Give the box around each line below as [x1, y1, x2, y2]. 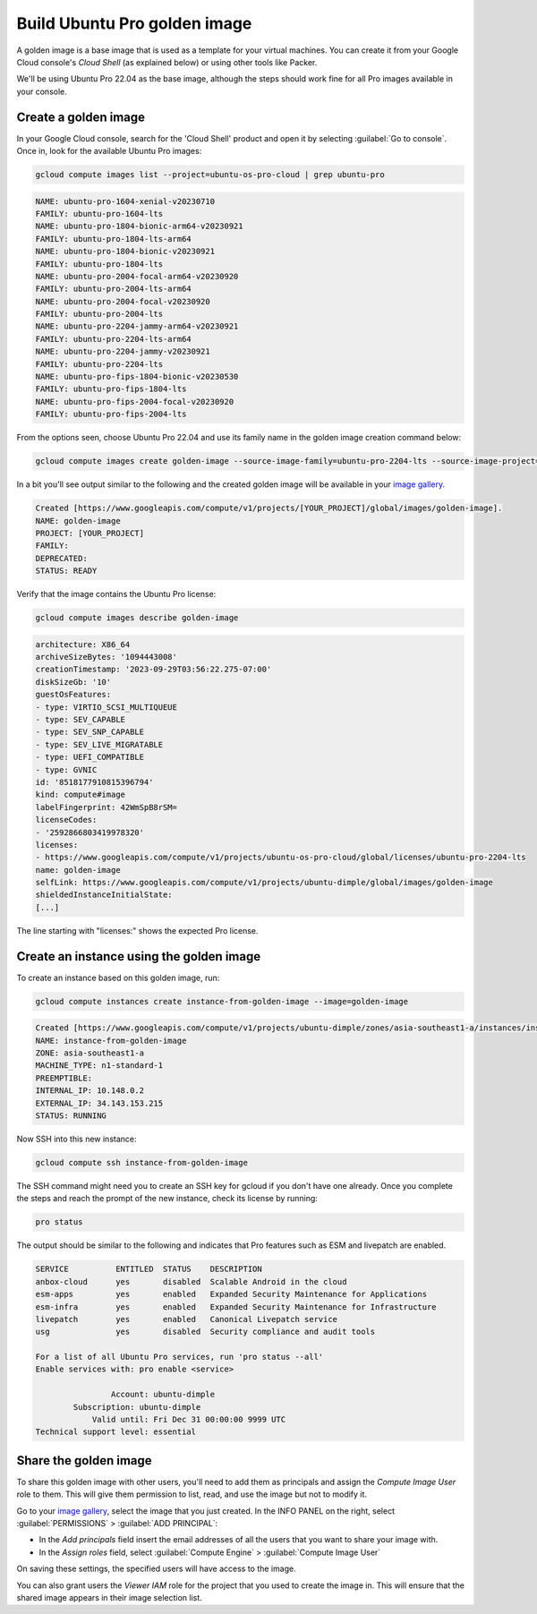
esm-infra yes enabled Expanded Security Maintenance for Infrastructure [35, 1302, 438, 1311]
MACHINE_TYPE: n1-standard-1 [35, 1061, 164, 1071]
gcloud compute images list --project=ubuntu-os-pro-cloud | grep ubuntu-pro [35, 170, 385, 179]
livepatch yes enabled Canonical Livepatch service [35, 1314, 338, 1324]
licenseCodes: [35, 815, 98, 825]
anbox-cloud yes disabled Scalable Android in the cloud [35, 1277, 347, 1286]
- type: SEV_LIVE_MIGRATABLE [35, 739, 164, 749]
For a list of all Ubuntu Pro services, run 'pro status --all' [35, 1352, 324, 1362]
